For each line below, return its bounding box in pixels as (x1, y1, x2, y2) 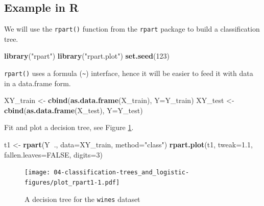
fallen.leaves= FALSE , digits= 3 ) (4, 149, 103, 160)
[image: (25, 169, 51, 176)
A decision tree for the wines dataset (25, 193, 140, 204)
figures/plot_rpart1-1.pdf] (25, 178, 120, 186)
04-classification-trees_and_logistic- (54, 169, 189, 176)
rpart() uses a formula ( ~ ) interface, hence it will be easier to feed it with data (4, 68, 253, 79)
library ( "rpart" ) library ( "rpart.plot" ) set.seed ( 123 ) (4, 50, 170, 61)
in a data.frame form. (4, 78, 71, 88)
